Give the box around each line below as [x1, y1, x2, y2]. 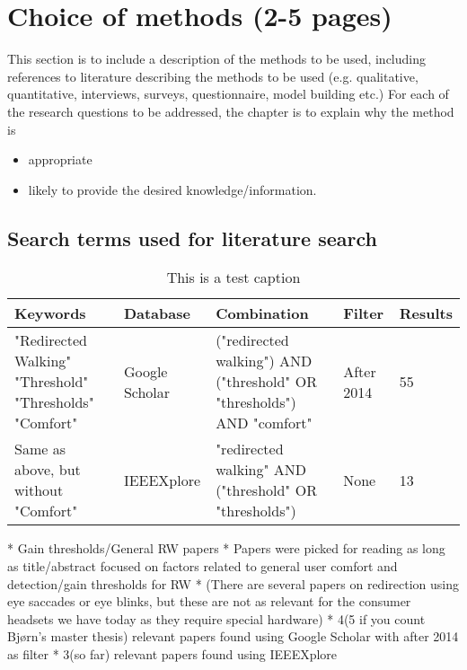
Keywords [14, 303, 86, 324]
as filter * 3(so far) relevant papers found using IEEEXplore [7, 645, 338, 664]
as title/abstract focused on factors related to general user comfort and [7, 557, 398, 576]
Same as [14, 438, 66, 460]
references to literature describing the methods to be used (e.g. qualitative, [7, 66, 419, 85]
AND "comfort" [216, 412, 313, 434]
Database [123, 303, 190, 324]
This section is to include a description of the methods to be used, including [7, 49, 427, 68]
